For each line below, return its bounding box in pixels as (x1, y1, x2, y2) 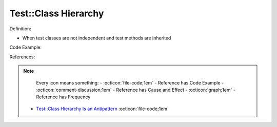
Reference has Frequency (36, 94, 91, 100)
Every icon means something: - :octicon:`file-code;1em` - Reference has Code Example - (36, 79, 224, 86)
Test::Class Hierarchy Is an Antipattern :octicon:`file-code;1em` (36, 105, 169, 112)
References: (9, 54, 35, 60)
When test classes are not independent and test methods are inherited (22, 35, 171, 41)
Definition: (9, 26, 32, 32)
